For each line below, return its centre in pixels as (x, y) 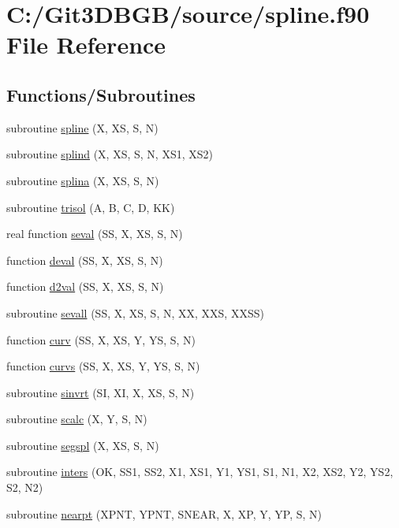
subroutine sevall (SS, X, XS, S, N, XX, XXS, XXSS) (135, 312)
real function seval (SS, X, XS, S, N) (95, 234)
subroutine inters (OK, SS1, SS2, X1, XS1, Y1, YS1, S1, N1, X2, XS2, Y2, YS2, (200, 472)
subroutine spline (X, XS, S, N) (82, 127)
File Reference (86, 45)
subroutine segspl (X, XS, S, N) (83, 445)
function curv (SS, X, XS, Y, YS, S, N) (101, 339)
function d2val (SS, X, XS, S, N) (85, 286)
